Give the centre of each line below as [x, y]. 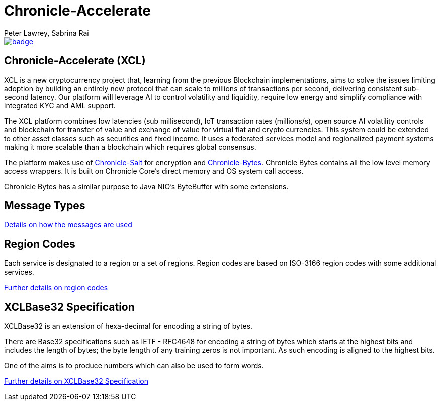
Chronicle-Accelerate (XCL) [75, 61]
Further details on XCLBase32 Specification [76, 381]
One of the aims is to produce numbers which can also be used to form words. [134, 366]
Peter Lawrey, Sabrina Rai [47, 33]
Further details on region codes [56, 288]
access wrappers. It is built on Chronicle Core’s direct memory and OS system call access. [154, 171]
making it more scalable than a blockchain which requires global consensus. [130, 147]
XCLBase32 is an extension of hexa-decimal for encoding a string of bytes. [128, 326]
